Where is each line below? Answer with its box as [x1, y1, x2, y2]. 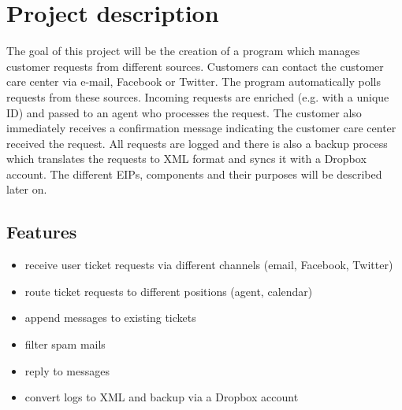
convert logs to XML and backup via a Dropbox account [24, 389, 299, 405]
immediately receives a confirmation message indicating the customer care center [6, 120, 396, 136]
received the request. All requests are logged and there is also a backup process [6, 135, 388, 151]
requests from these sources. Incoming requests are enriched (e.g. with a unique [6, 88, 389, 105]
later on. [6, 181, 47, 198]
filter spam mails [24, 336, 106, 353]
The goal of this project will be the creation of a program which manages [6, 42, 360, 59]
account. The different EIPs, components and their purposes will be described [6, 165, 382, 182]
